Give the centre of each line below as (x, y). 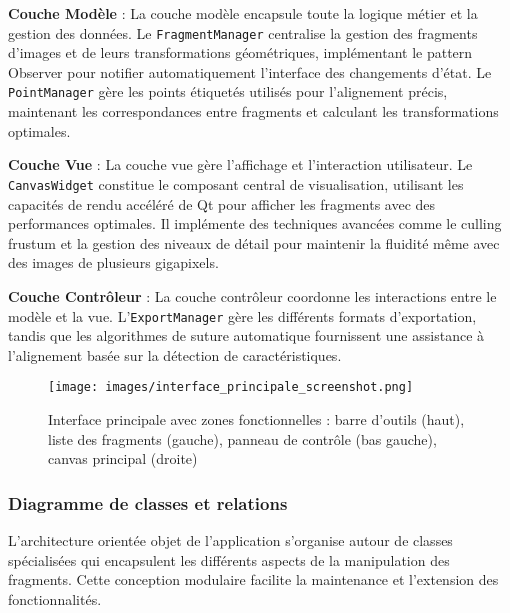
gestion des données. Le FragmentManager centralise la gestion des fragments (243, 32)
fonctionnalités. (55, 598)
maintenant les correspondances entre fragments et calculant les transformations (253, 111)
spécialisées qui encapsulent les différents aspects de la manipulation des (229, 559)
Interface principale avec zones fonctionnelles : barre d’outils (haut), (256, 419)
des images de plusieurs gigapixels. (113, 262)
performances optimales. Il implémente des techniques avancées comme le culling (255, 223)
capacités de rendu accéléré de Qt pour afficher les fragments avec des (222, 203)
